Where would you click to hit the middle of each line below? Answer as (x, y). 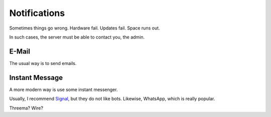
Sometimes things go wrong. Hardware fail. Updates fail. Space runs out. (85, 28)
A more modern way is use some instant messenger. (63, 89)
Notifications (37, 13)
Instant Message (36, 77)
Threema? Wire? (26, 108)
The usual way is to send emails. (43, 63)
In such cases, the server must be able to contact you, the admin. (77, 37)
